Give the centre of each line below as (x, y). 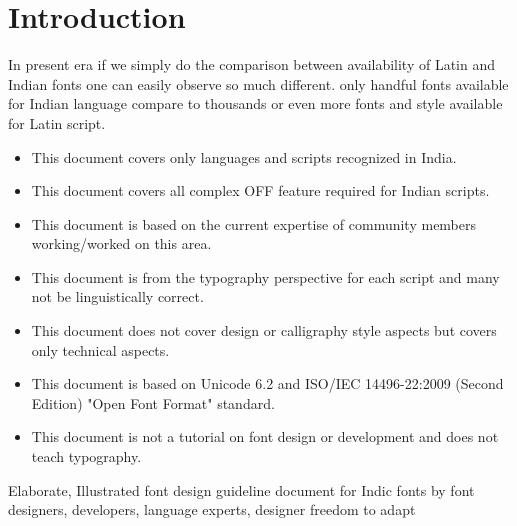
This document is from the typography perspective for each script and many (265, 276)
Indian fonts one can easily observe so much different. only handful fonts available (258, 83)
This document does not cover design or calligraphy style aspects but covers (264, 330)
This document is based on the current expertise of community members (254, 223)
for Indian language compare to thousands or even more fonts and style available (255, 103)
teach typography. (86, 456)
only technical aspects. (100, 349)
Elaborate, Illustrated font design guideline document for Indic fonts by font (241, 489)
